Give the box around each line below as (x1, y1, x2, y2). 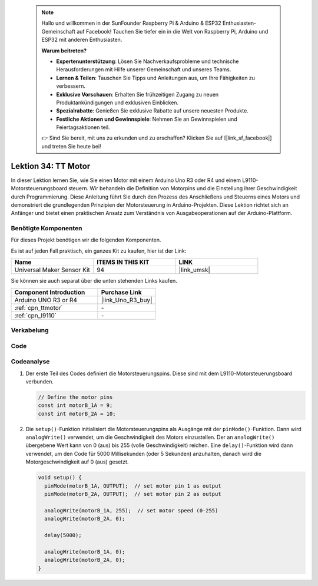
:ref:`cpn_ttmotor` (14, 303, 63, 312)
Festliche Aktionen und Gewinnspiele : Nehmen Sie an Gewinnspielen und (56, 115, 238, 123)
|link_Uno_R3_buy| (101, 296, 153, 304)
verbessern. (56, 82, 85, 90)
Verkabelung (11, 326, 49, 335)
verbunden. (25, 378, 54, 385)
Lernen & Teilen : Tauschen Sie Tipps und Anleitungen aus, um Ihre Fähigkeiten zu (56, 74, 256, 81)
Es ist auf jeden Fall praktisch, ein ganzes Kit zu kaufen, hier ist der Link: (11, 247, 187, 254)
